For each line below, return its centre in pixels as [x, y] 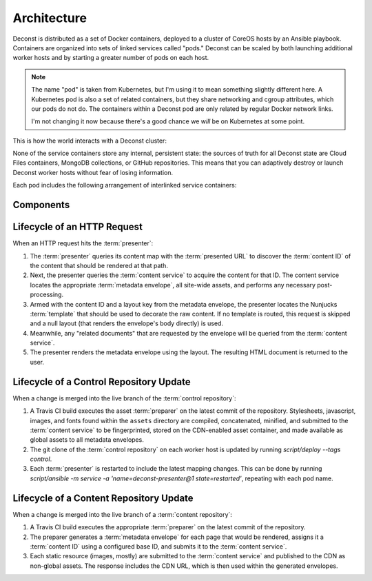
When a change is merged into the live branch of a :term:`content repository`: [122, 514]
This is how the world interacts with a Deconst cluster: [90, 141]
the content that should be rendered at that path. [99, 265]
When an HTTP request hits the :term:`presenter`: [83, 243]
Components [41, 205]
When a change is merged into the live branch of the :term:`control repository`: [124, 398]
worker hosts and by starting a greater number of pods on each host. [111, 58]
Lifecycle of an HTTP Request [77, 227]
